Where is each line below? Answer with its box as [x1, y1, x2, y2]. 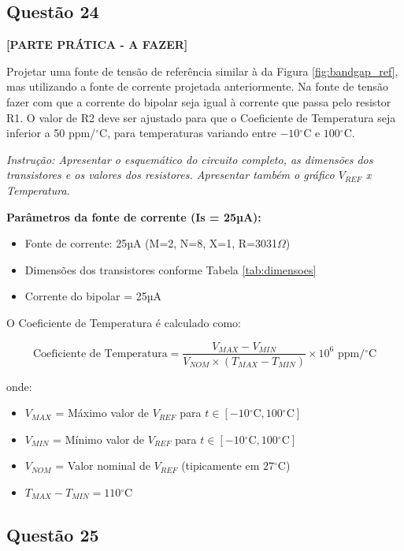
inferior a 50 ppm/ [6, 125, 96, 141]
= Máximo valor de [55, 404, 150, 421]
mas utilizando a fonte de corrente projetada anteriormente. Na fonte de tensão [6, 78, 388, 95]
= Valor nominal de [55, 457, 150, 474]
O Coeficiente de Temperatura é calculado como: [6, 314, 241, 330]
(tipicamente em [181, 457, 260, 474]
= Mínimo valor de [53, 430, 145, 447]
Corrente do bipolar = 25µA [24, 288, 161, 304]
